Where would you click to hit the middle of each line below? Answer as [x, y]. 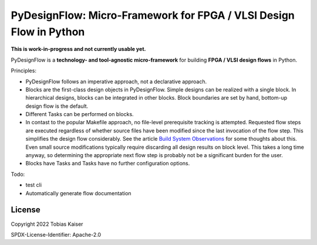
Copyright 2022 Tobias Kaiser [47, 224]
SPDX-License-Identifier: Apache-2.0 [56, 234]
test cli [34, 185]
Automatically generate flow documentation [78, 193]
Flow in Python [48, 32]
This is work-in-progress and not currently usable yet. [78, 49]
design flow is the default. [57, 106]
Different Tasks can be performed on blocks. [80, 114]
